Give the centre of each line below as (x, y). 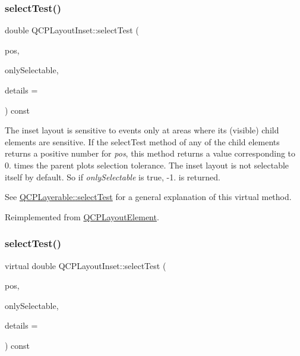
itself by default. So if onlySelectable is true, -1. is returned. (113, 177)
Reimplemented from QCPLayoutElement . (82, 216)
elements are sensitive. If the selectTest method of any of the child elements (142, 141)
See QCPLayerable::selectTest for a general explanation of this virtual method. (148, 197)
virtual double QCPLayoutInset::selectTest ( (86, 265)
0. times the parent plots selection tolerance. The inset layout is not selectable (147, 165)
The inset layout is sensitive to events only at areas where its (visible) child (142, 130)
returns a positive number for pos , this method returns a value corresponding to (150, 153)
